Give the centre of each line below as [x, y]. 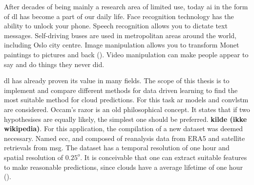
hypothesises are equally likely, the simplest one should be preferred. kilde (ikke [126, 119]
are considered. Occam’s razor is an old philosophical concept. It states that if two [127, 109]
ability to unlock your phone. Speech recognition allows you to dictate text [116, 26]
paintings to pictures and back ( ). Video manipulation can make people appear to [126, 54]
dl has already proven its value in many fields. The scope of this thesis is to [117, 81]
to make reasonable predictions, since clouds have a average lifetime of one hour [123, 167]
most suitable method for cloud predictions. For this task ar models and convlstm [126, 100]
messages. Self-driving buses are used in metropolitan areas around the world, [120, 35]
